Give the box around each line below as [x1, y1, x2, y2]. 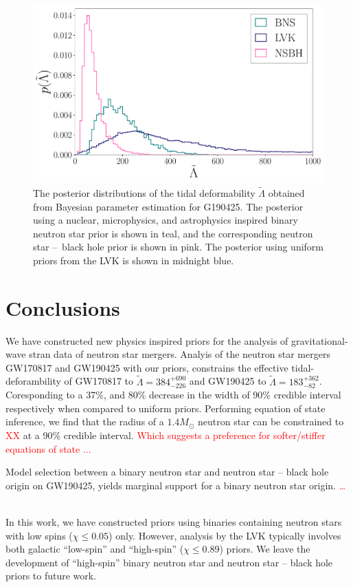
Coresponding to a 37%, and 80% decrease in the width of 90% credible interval [5, 387, 341, 402]
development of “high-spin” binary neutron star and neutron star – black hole [5, 555, 333, 569]
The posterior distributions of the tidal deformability [33, 186, 255, 200]
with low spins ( [5, 528, 73, 542]
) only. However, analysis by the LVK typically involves [109, 528, 341, 542]
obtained [268, 186, 305, 200]
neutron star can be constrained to [198, 414, 344, 429]
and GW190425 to [189, 374, 266, 388]
